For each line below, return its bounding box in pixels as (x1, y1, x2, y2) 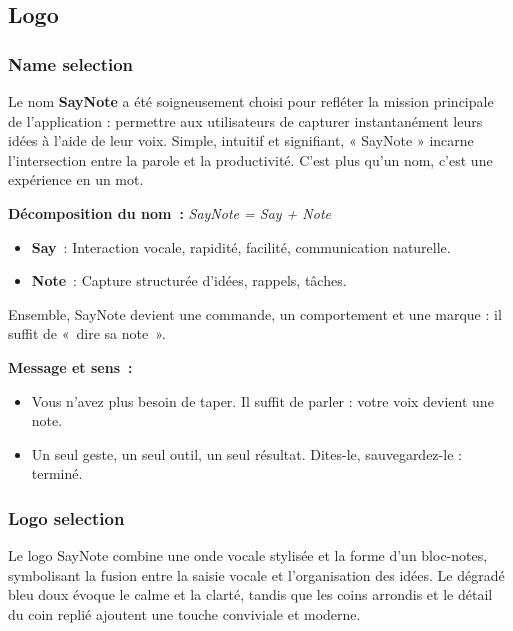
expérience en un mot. (8, 169, 144, 190)
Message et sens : (8, 356, 133, 377)
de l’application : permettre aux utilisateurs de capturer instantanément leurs (8, 110, 483, 131)
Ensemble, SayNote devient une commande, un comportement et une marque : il (8, 303, 502, 324)
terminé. (31, 463, 83, 484)
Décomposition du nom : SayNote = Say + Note (8, 202, 332, 223)
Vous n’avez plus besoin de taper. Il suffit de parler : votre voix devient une (31, 390, 494, 411)
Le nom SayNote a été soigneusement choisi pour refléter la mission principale (8, 91, 494, 111)
